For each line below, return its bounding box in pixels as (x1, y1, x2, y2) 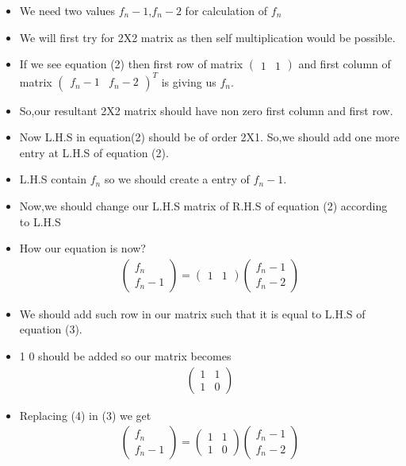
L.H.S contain (19, 171, 87, 187)
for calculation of (185, 2, 268, 18)
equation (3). (19, 321, 82, 337)
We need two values (19, 2, 116, 18)
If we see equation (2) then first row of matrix (19, 56, 243, 72)
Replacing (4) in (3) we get (19, 406, 151, 423)
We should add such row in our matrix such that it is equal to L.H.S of (19, 305, 366, 322)
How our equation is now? (19, 240, 146, 256)
